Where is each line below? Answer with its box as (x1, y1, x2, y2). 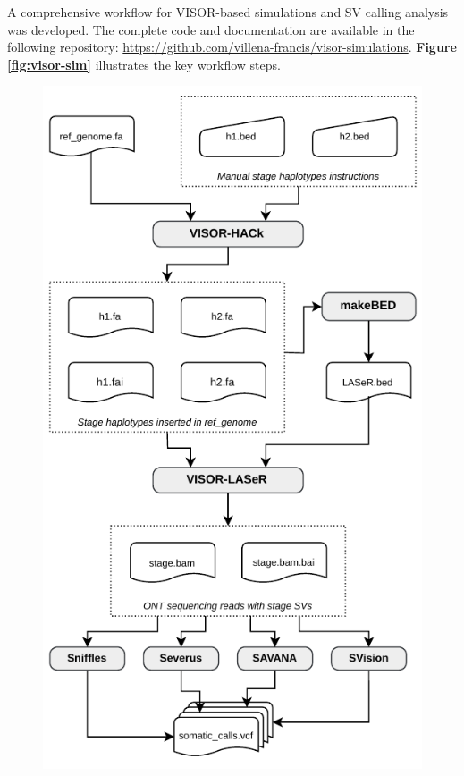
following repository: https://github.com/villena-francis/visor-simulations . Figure (7, 38, 457, 56)
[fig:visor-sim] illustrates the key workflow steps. (7, 55, 281, 73)
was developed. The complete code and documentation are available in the (7, 20, 415, 38)
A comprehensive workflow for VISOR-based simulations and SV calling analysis (7, 3, 449, 21)
